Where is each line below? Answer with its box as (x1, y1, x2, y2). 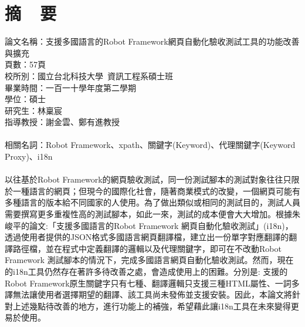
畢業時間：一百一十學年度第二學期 (5, 81, 136, 93)
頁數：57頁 (5, 58, 46, 70)
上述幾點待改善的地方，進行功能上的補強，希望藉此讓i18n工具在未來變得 (12, 299, 291, 312)
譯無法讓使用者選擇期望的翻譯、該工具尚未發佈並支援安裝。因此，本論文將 (5, 288, 292, 301)
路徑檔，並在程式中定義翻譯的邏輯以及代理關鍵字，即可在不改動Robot (12, 242, 282, 254)
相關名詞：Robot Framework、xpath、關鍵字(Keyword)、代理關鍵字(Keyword (5, 139, 296, 151)
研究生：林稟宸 (5, 104, 62, 116)
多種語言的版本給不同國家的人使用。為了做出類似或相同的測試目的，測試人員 (5, 196, 300, 208)
